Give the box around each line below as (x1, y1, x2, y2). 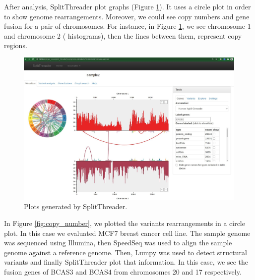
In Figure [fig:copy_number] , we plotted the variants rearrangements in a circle (4, 218, 245, 228)
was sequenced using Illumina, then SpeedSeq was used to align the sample (4, 237, 232, 248)
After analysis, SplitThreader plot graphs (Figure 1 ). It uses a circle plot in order (4, 1, 251, 11)
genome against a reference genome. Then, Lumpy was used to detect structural (4, 247, 247, 257)
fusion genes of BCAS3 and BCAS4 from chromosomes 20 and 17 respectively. (4, 266, 242, 277)
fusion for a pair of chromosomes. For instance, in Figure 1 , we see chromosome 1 (4, 21, 251, 31)
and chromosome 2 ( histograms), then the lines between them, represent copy (4, 30, 242, 41)
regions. (4, 40, 27, 51)
